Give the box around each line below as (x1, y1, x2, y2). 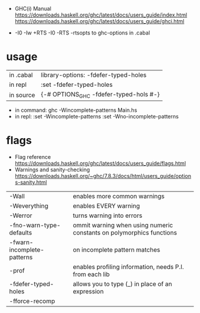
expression (73, 287, 104, 296)
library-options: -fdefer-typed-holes (40, 71, 147, 79)
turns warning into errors (73, 211, 143, 220)
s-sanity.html (14, 179, 48, 186)
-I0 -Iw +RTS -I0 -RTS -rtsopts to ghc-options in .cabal (14, 29, 151, 36)
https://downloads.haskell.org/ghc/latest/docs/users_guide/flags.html (14, 160, 186, 167)
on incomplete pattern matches (73, 246, 161, 254)
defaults (9, 229, 32, 237)
